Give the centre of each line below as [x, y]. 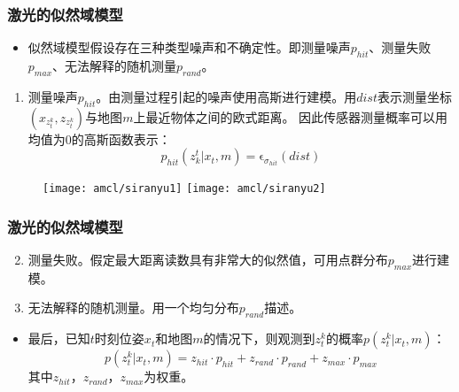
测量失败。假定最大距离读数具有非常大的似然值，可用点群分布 [208, 260]
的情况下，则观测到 [259, 338]
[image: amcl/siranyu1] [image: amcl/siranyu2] [184, 189]
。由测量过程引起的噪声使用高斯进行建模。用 [226, 96]
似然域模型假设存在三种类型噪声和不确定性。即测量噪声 [189, 47]
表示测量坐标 [414, 96]
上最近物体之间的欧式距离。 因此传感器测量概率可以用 [291, 116]
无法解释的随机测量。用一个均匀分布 [133, 307]
